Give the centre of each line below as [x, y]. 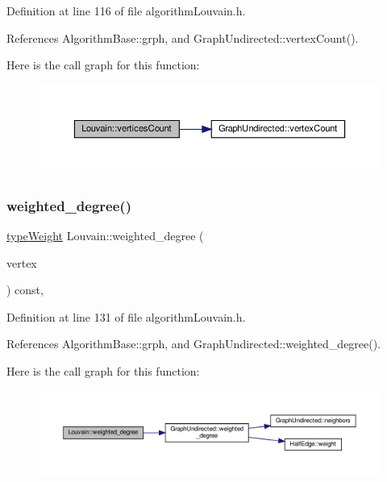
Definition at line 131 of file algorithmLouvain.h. [126, 316]
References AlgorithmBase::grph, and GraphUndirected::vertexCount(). [183, 37]
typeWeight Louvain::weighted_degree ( [105, 235]
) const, [25, 290]
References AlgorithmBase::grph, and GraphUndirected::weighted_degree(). [194, 344]
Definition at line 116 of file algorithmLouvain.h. [126, 10]
